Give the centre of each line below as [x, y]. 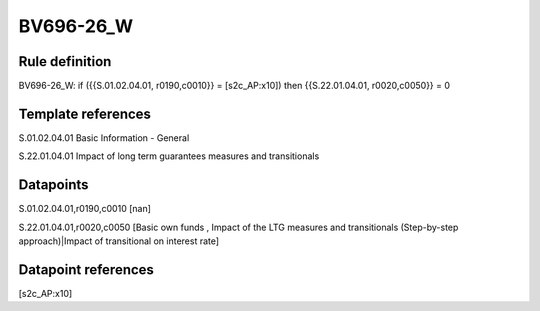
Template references [85, 113]
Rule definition [65, 61]
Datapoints [53, 185]
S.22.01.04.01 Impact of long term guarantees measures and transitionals [169, 156]
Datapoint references [86, 269]
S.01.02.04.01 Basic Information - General [104, 137]
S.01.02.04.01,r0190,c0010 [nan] [85, 209]
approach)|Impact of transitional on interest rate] [119, 241]
